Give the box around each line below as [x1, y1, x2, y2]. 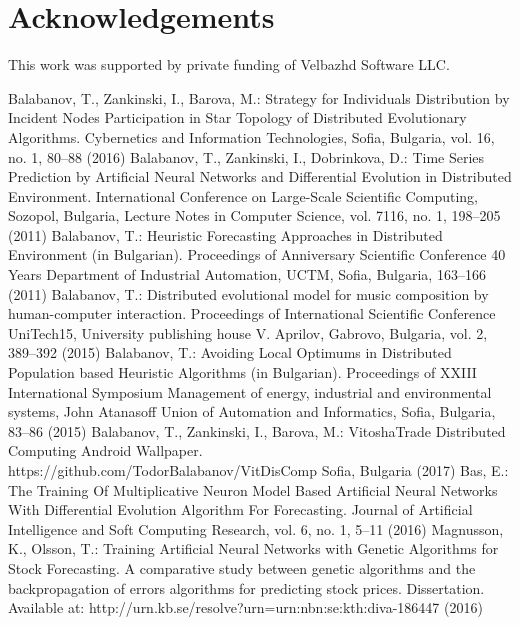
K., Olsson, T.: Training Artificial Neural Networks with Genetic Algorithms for [8, 538, 499, 559]
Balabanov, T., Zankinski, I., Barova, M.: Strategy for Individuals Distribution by [8, 87, 510, 108]
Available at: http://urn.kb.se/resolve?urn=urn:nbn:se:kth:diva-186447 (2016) [8, 597, 483, 618]
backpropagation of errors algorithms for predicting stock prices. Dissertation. [8, 577, 485, 598]
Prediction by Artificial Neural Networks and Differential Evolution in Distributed [8, 166, 512, 187]
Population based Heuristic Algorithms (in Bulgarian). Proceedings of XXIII [8, 362, 477, 383]
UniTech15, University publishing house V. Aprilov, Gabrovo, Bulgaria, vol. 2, [8, 322, 488, 343]
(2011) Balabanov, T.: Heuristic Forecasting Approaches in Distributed [8, 224, 443, 245]
